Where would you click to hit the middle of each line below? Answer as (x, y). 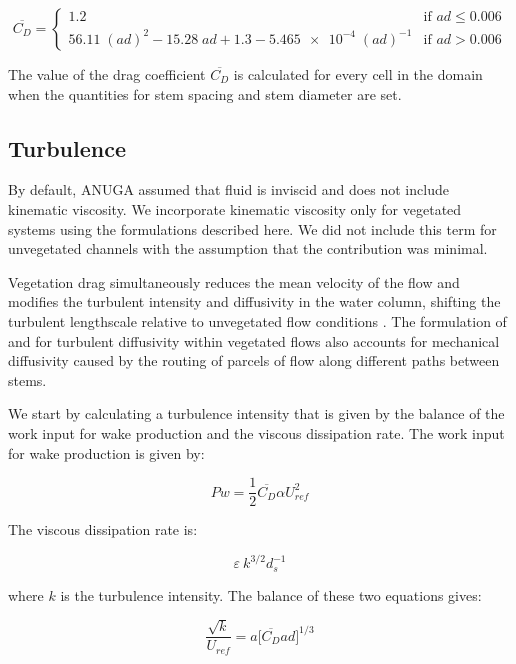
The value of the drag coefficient (107, 74)
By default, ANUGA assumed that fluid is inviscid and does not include (228, 189)
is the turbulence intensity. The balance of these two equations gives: (271, 594)
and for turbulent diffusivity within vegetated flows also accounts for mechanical (254, 340)
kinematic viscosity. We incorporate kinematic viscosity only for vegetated (235, 208)
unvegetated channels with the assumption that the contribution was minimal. (248, 248)
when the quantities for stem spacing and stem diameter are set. (205, 93)
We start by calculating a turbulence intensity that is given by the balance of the (256, 413)
